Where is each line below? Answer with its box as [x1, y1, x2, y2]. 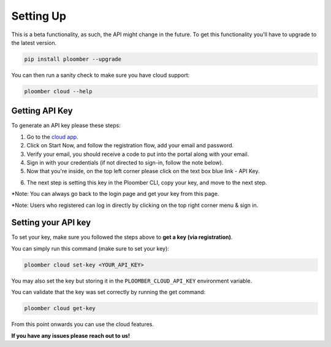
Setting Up [11, 9, 67, 23]
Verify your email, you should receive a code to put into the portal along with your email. [26, 150, 249, 158]
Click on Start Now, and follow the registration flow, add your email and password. [26, 142, 234, 149]
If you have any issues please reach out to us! [11, 332, 130, 339]
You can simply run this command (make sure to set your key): [11, 244, 170, 252]
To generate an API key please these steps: [11, 122, 121, 129]
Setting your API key [11, 217, 91, 228]
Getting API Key [11, 106, 73, 116]
